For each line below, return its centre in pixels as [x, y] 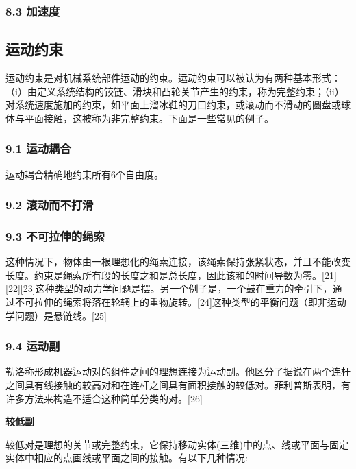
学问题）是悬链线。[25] [56, 315]
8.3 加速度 [33, 11]
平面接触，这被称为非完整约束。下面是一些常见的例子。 [149, 118]
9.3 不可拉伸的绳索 [55, 236]
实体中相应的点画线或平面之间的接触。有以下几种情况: [127, 458]
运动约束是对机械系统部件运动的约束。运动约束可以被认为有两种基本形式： [173, 78]
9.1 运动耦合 [38, 148]
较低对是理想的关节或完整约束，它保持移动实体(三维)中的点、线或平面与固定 [177, 444]
